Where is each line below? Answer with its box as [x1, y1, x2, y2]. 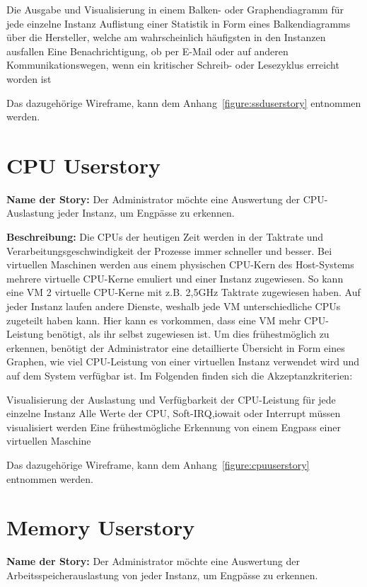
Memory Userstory [6, 513, 195, 542]
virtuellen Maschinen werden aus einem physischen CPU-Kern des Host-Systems [6, 257, 354, 272]
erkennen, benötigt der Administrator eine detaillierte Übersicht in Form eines [6, 340, 345, 355]
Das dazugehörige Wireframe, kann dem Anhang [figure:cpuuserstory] [6, 457, 310, 472]
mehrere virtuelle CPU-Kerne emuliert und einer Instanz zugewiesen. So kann [6, 270, 344, 285]
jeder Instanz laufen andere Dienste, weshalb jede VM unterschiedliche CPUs [6, 299, 341, 314]
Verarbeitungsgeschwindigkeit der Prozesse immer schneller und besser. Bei [6, 243, 332, 258]
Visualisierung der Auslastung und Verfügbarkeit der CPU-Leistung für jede [6, 392, 336, 406]
